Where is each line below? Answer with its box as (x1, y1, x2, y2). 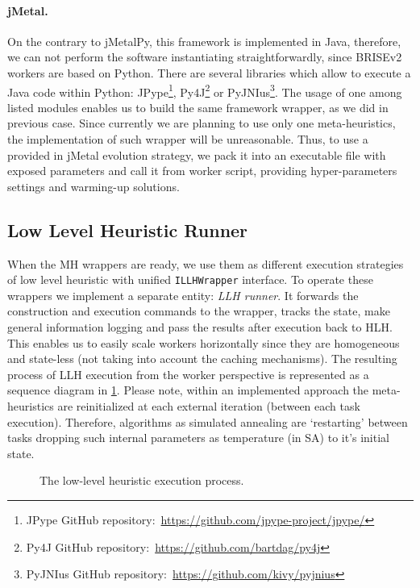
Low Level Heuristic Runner (7, 217, 248, 242)
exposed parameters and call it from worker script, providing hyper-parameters (7, 162, 397, 179)
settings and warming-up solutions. (7, 177, 180, 194)
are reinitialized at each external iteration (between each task (57, 398, 360, 414)
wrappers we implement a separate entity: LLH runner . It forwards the (7, 286, 359, 303)
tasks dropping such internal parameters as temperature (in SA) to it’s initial (7, 429, 389, 446)
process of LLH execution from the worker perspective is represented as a (7, 365, 369, 382)
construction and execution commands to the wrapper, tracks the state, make (7, 302, 390, 319)
